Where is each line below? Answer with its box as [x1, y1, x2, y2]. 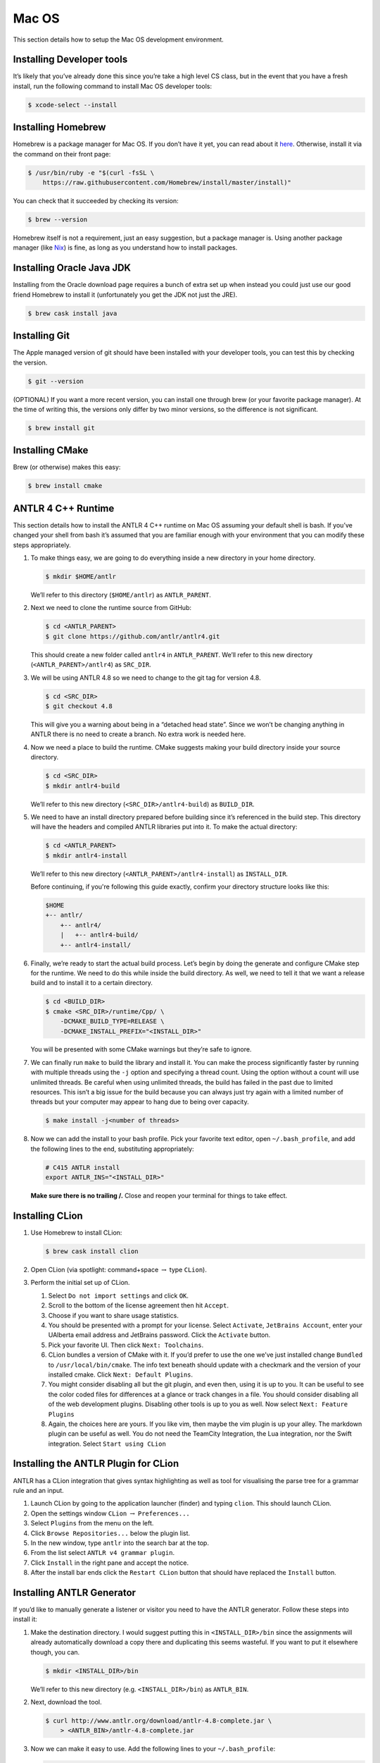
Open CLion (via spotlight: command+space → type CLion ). [30, 1266, 207, 1274]
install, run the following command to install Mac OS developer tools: [13, 82, 213, 90]
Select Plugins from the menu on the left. [30, 1519, 154, 1527]
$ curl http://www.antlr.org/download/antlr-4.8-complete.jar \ [45, 1716, 272, 1724]
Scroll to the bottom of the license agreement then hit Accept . [48, 1301, 229, 1310]
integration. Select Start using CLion [48, 1439, 167, 1448]
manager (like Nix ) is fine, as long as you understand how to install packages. [13, 243, 238, 252]
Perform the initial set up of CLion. [30, 1279, 130, 1287]
